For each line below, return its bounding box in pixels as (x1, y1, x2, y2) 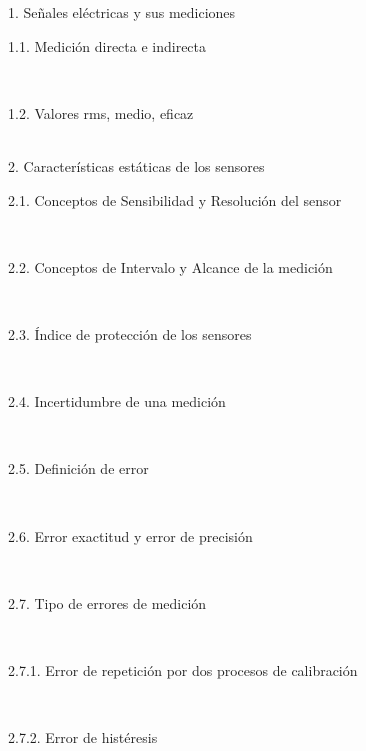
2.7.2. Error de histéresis (8, 727, 158, 748)
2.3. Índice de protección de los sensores (8, 323, 252, 344)
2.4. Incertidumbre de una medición (8, 391, 226, 412)
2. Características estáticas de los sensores (8, 155, 265, 176)
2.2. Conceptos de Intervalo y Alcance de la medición (8, 256, 333, 277)
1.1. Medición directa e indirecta (8, 35, 207, 56)
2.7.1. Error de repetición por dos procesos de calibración (8, 659, 358, 680)
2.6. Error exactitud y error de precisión (8, 525, 253, 546)
